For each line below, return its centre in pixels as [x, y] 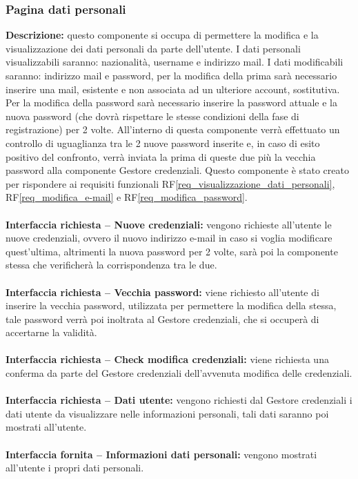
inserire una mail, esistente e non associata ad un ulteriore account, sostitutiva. [173, 89]
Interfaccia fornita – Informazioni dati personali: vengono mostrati [161, 454]
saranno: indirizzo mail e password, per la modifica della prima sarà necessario [171, 75]
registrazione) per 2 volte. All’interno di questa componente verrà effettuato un [173, 129]
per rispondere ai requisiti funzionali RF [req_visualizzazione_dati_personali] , [170, 183]
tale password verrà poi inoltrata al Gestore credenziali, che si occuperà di [162, 319]
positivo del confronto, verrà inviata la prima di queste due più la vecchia [161, 156]
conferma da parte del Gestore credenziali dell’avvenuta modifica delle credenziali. [179, 373]
